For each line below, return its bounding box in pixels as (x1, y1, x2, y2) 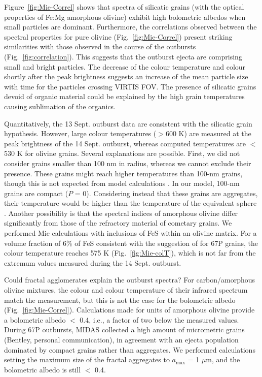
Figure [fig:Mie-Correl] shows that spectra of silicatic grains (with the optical (4, 2, 244, 12)
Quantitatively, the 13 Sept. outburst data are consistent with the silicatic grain (4, 118, 252, 129)
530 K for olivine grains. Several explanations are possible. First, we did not (4, 148, 240, 159)
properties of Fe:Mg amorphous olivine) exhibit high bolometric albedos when (4, 11, 246, 22)
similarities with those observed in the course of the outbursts (4, 41, 196, 52)
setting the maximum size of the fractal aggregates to (4, 354, 170, 365)
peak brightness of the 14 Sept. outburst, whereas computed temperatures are (4, 138, 246, 148)
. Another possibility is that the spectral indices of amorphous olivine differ (4, 207, 238, 218)
